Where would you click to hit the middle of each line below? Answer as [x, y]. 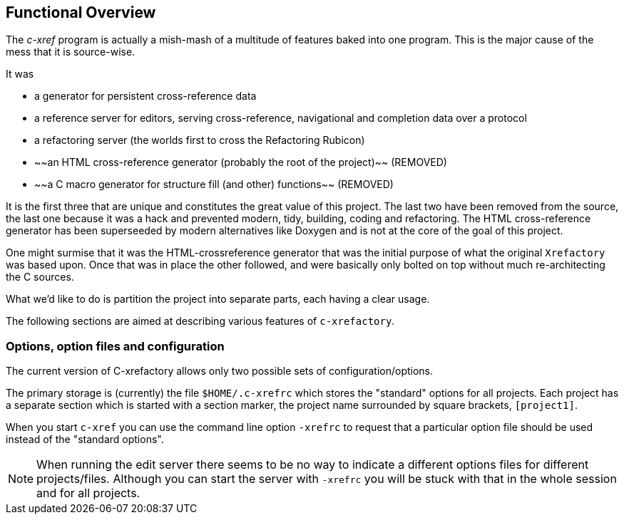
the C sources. [40, 277]
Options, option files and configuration [115, 346]
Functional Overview [81, 12]
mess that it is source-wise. [71, 52]
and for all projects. [88, 493]
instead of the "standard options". [85, 440]
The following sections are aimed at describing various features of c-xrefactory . [200, 321]
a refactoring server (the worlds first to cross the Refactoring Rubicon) [200, 140]
